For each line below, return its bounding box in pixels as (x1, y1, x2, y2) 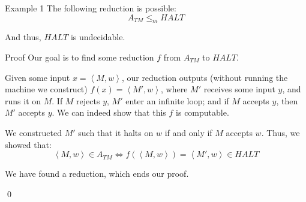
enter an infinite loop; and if (125, 94, 229, 107)
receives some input (203, 83, 275, 95)
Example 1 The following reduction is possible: (5, 2, 176, 14)
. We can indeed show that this (52, 106, 166, 119)
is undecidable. (70, 31, 125, 43)
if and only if (164, 126, 212, 138)
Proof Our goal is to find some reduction (5, 50, 154, 63)
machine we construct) (5, 83, 88, 95)
